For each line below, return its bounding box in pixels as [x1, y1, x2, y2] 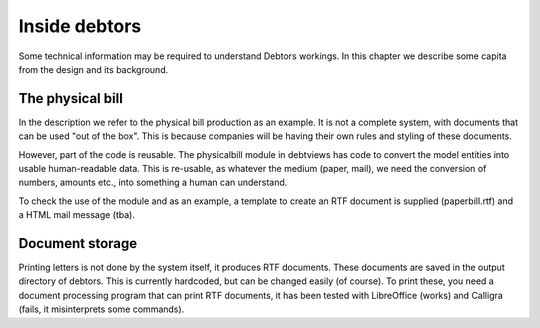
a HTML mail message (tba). [18, 209, 135, 221]
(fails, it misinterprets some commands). [18, 303, 185, 315]
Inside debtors [18, 15, 142, 37]
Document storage [18, 235, 138, 252]
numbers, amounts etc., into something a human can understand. [18, 176, 288, 189]
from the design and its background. [18, 63, 169, 75]
